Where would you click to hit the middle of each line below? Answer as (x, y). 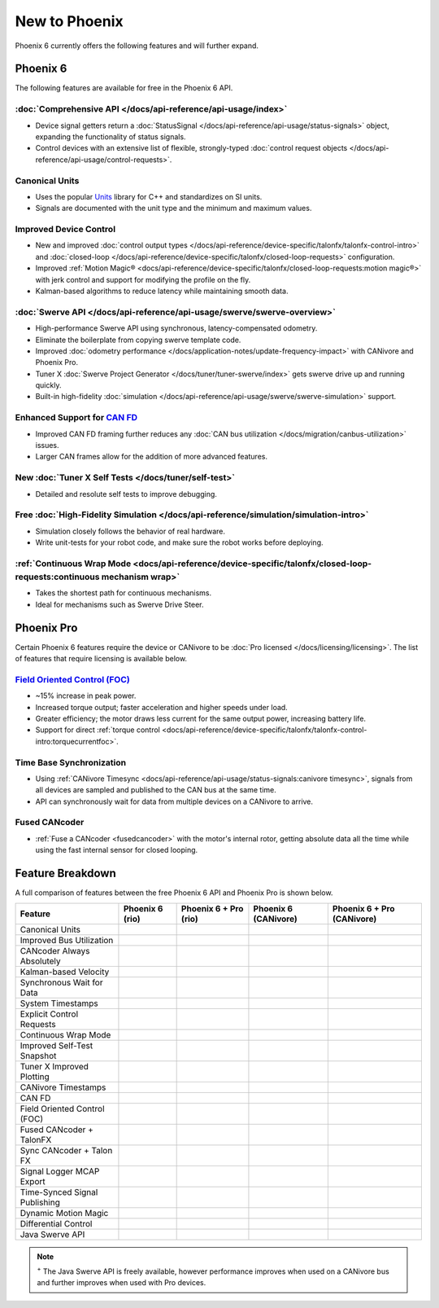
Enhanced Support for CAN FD (76, 418)
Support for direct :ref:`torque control (98, 730)
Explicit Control (49, 1014)
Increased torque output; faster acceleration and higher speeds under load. (161, 707)
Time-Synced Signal (59, 1192)
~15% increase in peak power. (86, 696)
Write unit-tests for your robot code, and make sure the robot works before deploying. (179, 542)
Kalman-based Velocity (65, 972)
